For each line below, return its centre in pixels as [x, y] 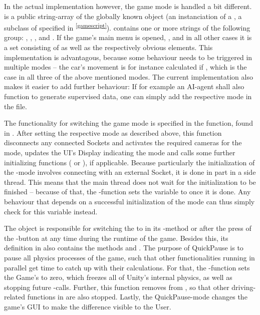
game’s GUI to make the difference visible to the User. [88, 306]
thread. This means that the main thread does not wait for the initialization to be [130, 182]
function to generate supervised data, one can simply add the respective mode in [128, 96]
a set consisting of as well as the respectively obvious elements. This [108, 47]
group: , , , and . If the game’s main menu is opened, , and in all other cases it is [128, 37]
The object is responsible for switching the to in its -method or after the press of [128, 228]
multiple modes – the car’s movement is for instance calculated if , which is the [125, 67]
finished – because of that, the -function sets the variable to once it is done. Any [127, 192]
